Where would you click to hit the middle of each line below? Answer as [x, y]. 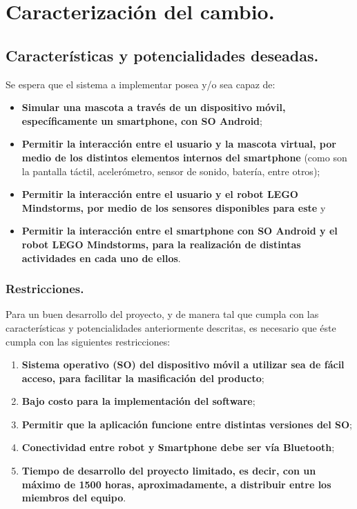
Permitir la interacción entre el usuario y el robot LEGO [160, 194]
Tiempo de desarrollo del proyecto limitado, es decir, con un [169, 471]
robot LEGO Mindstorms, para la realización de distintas [161, 244]
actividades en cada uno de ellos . [101, 258]
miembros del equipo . [74, 498]
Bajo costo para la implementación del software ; [138, 401]
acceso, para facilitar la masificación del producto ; [143, 378]
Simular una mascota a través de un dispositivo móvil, [154, 107]
